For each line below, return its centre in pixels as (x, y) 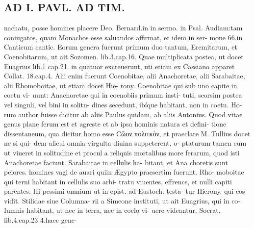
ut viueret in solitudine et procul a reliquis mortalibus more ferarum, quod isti (122, 152)
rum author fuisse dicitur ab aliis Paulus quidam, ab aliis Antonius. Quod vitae (123, 114)
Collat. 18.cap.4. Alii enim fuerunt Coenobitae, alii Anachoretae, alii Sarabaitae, (125, 76)
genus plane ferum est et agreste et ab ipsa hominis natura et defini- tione (115, 124)
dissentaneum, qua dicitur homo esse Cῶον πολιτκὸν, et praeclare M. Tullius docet (127, 133)
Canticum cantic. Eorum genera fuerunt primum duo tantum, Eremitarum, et (121, 47)
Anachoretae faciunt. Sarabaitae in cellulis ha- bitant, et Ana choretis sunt (116, 162)
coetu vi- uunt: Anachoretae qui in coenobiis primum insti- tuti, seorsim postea (123, 95)
